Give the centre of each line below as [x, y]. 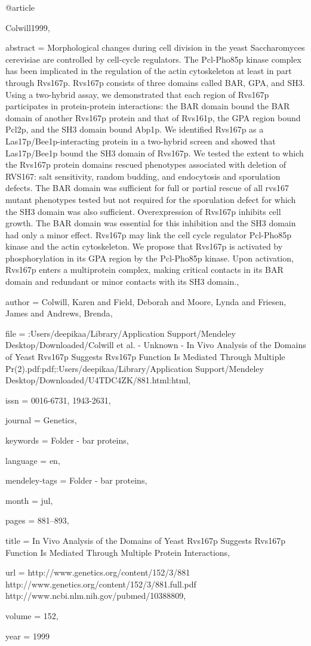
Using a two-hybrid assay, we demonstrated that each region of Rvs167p [137, 94]
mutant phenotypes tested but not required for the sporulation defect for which [151, 199]
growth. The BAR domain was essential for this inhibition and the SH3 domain [151, 223]
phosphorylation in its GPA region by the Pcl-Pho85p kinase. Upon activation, [150, 258]
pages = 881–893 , [37, 520]
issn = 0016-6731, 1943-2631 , [58, 400]
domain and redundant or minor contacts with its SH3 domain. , [122, 282]
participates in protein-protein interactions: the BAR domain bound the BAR [148, 106]
